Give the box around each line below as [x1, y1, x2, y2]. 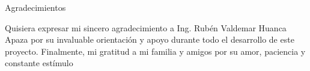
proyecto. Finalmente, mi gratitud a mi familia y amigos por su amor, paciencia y [5, 45, 306, 57]
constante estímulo [5, 57, 73, 69]
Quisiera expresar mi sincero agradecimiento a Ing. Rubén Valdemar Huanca [5, 21, 287, 34]
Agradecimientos [5, 1, 66, 13]
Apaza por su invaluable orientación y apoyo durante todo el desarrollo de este [5, 33, 294, 46]
